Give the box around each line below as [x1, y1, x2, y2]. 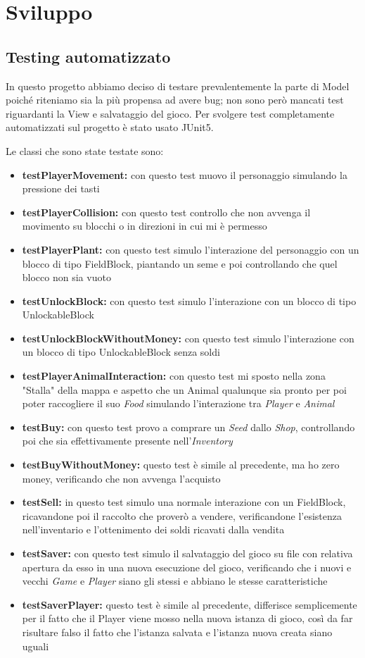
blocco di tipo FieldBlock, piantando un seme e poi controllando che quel [22, 256, 338, 271]
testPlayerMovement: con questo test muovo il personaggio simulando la [22, 167, 347, 182]
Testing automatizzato [6, 45, 171, 67]
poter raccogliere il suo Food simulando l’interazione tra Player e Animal [22, 396, 335, 411]
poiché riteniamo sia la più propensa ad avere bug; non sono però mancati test [6, 92, 344, 107]
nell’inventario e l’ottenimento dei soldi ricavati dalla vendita [22, 522, 285, 537]
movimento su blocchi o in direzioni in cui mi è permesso [22, 218, 267, 233]
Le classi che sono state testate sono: [6, 143, 164, 158]
